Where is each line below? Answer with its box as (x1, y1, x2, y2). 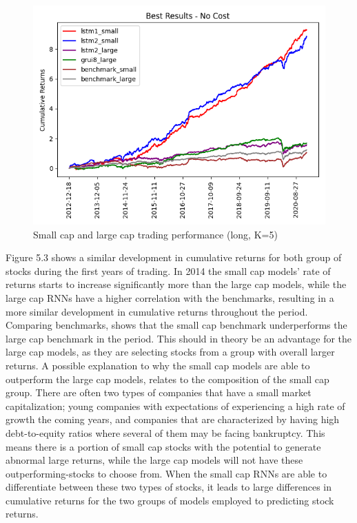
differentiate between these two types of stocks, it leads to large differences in (6, 480, 331, 494)
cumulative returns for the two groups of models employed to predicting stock (6, 493, 334, 507)
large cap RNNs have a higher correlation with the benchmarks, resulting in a (6, 290, 334, 305)
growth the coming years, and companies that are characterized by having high (6, 412, 340, 427)
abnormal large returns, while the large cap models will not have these (6, 453, 303, 467)
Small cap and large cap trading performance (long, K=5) (33, 227, 278, 241)
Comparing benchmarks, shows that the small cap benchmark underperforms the (6, 318, 347, 332)
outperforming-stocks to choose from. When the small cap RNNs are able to (6, 466, 327, 480)
